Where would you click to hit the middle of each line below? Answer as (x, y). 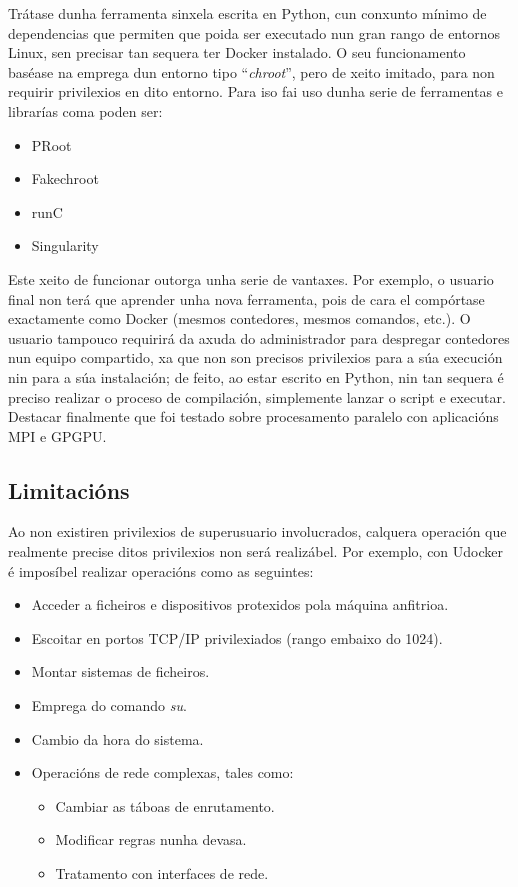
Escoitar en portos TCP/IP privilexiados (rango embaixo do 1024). (237, 637)
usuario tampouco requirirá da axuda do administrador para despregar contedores (259, 337)
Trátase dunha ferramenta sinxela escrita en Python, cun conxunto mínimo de (247, 13)
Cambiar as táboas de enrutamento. (165, 805)
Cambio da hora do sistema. (117, 738)
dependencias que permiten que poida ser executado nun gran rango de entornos (254, 32)
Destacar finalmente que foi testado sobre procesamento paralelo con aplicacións (253, 416)
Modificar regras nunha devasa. (151, 839)
